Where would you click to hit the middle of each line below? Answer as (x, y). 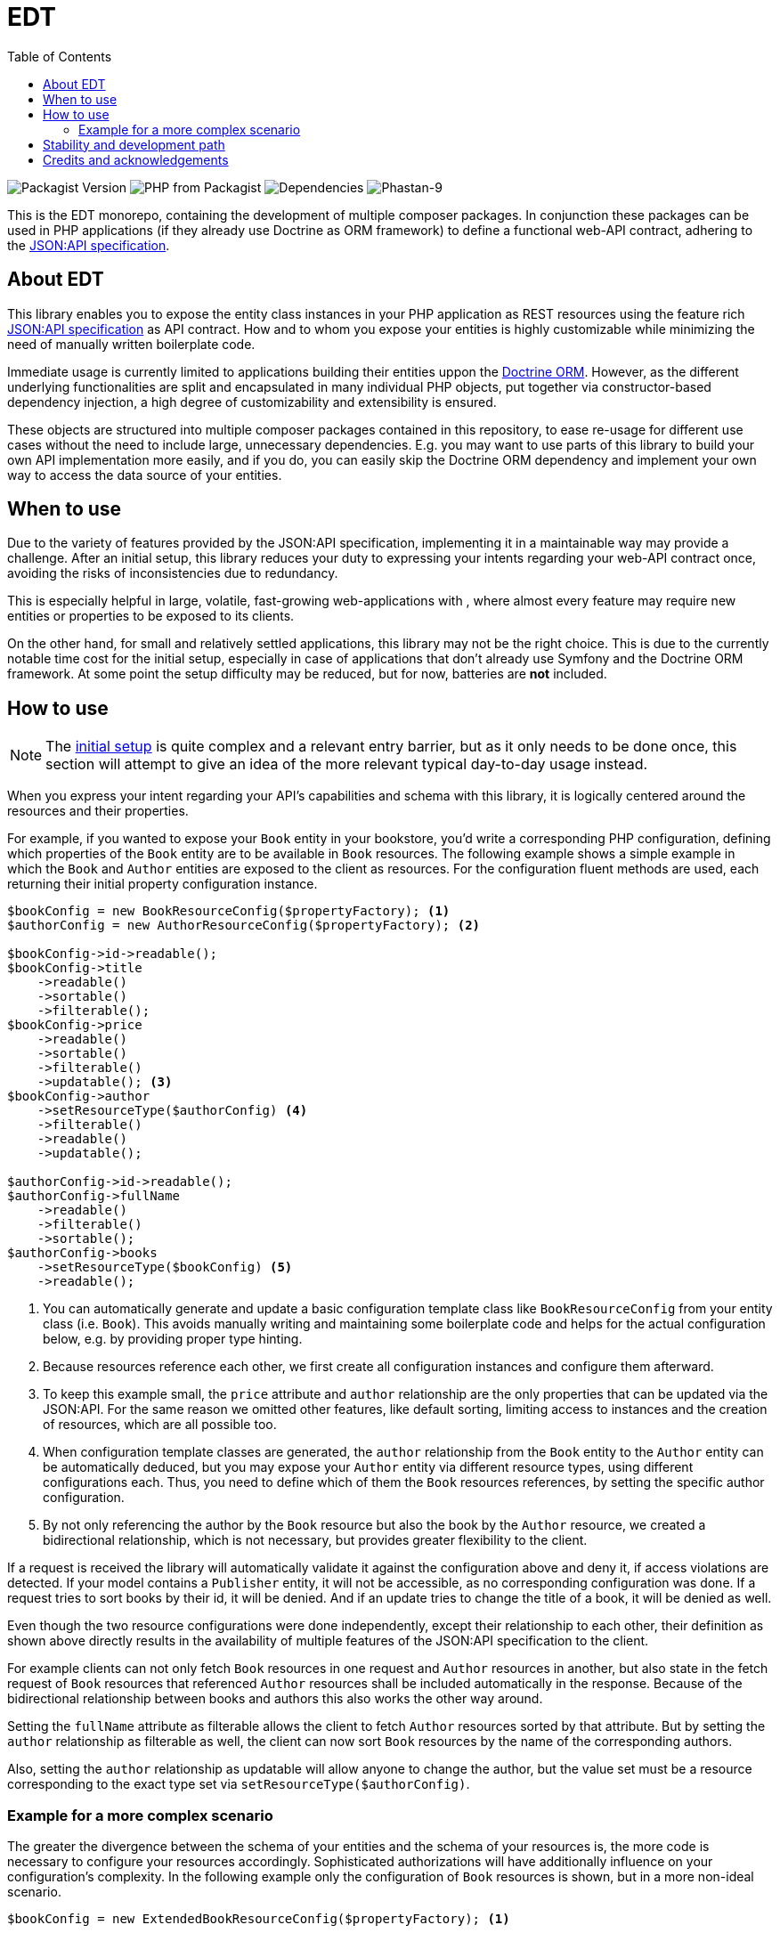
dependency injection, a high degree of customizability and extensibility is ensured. (252, 402)
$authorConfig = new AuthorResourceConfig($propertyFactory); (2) (244, 926)
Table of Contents (60, 56)
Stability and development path (134, 144)
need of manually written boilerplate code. (131, 344)
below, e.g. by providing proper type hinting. (173, 1339)
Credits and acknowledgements (136, 159)
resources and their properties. (98, 811)
